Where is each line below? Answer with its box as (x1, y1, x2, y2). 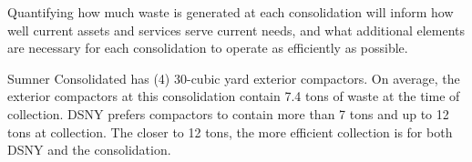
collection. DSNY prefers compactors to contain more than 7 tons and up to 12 (7, 104, 449, 123)
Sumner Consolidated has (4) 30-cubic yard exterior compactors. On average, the (7, 68, 460, 87)
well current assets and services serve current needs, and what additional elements (7, 20, 466, 39)
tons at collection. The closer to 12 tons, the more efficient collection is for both (7, 122, 453, 141)
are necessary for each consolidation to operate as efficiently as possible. (7, 38, 408, 57)
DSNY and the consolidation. (7, 140, 171, 159)
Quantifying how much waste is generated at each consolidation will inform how (7, 3, 454, 21)
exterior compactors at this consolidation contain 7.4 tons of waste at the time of (7, 86, 460, 106)
